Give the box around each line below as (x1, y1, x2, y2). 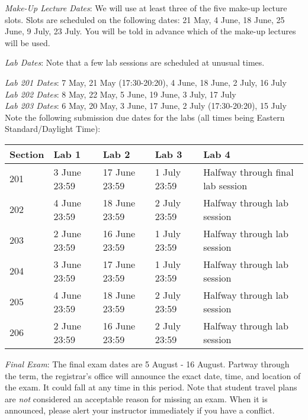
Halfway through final (203, 164, 294, 179)
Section (9, 147, 44, 161)
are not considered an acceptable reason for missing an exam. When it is (5, 392, 268, 405)
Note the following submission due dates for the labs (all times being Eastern (5, 111, 285, 123)
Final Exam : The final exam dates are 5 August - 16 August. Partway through (5, 357, 290, 370)
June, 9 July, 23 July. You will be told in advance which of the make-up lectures (5, 25, 296, 37)
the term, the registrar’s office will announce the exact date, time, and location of (5, 369, 301, 382)
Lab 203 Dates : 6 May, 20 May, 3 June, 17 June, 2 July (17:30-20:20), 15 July (5, 99, 287, 112)
